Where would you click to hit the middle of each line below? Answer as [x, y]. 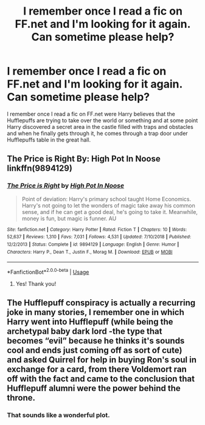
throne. [21, 398]
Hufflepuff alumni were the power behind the [94, 388]
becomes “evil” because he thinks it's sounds [96, 341]
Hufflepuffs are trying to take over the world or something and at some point [102, 120]
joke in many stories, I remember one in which [96, 312]
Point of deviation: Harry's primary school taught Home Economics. [106, 199]
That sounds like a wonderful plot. [58, 415]
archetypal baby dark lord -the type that [85, 332]
